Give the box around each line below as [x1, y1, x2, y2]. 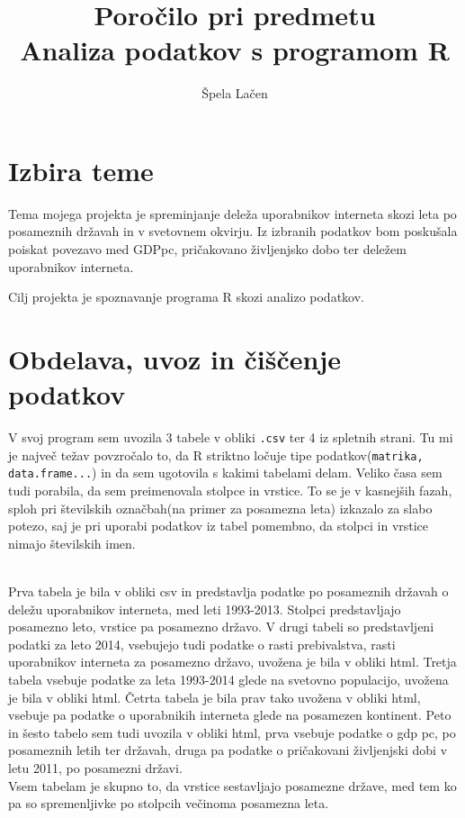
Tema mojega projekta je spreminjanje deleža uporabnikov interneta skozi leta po [8, 204, 457, 223]
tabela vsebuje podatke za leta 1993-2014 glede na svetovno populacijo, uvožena [8, 670, 449, 689]
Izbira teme [8, 151, 154, 188]
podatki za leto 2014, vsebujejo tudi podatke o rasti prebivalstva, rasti [8, 634, 396, 653]
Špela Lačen [201, 84, 268, 103]
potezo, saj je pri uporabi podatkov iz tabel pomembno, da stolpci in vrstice [8, 516, 429, 535]
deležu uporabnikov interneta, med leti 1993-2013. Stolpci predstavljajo [8, 599, 401, 618]
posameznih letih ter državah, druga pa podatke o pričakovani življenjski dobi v [8, 741, 448, 759]
